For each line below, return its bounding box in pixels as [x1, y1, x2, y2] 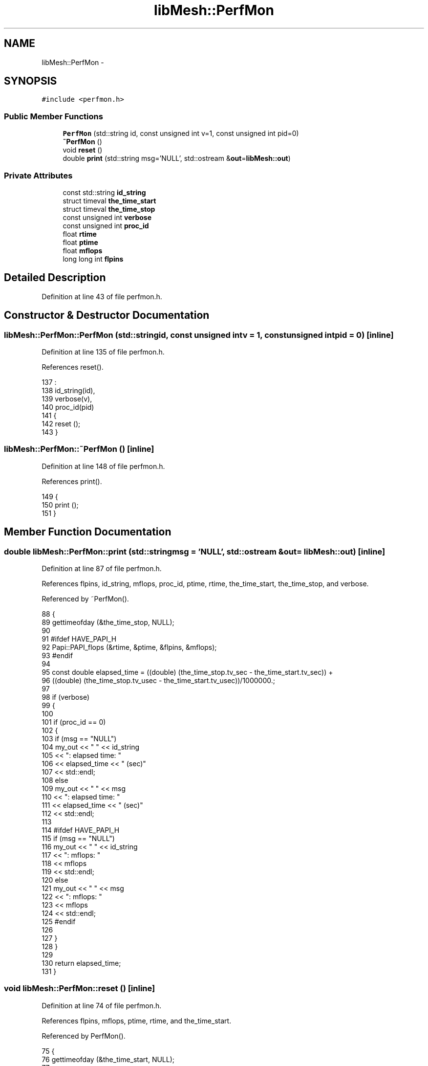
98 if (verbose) [42, 692, 90, 701]
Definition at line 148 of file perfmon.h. [42, 462, 165, 470]
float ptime [63, 238, 98, 246]
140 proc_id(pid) [42, 403, 94, 411]
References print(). [42, 477, 102, 486]
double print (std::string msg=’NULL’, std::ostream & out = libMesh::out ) [63, 154, 291, 163]
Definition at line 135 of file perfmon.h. [42, 348, 165, 356]
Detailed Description [4, 271, 106, 284]
